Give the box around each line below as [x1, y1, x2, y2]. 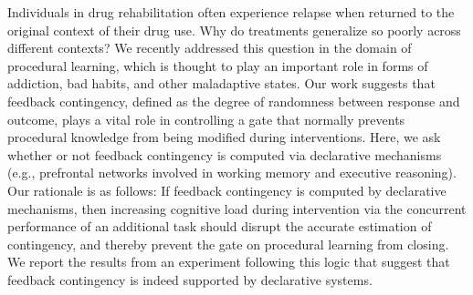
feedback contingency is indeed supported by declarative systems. [7, 270, 373, 289]
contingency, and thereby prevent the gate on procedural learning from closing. [7, 234, 449, 253]
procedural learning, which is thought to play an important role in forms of [7, 56, 428, 75]
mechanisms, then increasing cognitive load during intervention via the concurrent [7, 198, 467, 218]
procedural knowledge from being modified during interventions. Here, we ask [7, 127, 441, 147]
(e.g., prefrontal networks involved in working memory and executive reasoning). [7, 163, 457, 182]
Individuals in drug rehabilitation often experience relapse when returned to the [7, 3, 455, 21]
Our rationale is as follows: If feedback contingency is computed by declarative [7, 180, 447, 199]
